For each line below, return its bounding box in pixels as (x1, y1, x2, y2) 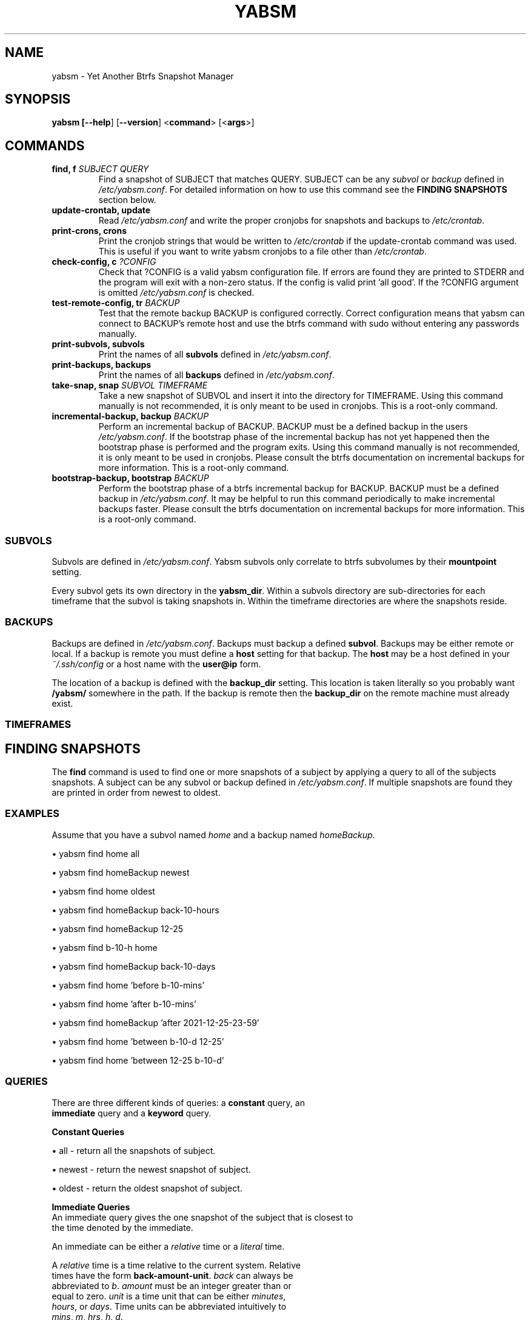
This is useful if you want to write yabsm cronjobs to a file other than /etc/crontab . (98, 246, 427, 257)
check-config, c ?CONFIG (52, 256, 156, 267)
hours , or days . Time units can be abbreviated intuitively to (52, 1301, 287, 1312)
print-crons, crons (52, 225, 127, 236)
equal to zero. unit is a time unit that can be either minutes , (52, 1290, 286, 1301)
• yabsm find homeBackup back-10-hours (52, 904, 219, 915)
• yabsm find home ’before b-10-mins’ (52, 979, 205, 990)
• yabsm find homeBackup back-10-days (52, 961, 216, 972)
